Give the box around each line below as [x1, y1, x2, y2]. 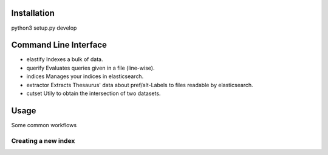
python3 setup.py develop [11, 24, 77, 31]
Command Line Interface [11, 40, 108, 50]
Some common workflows [11, 121, 77, 128]
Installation [11, 8, 55, 18]
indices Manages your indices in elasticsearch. [26, 73, 144, 80]
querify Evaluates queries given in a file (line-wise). [26, 64, 155, 71]
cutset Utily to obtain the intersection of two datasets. [26, 90, 161, 97]
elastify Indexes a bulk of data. [26, 56, 103, 63]
